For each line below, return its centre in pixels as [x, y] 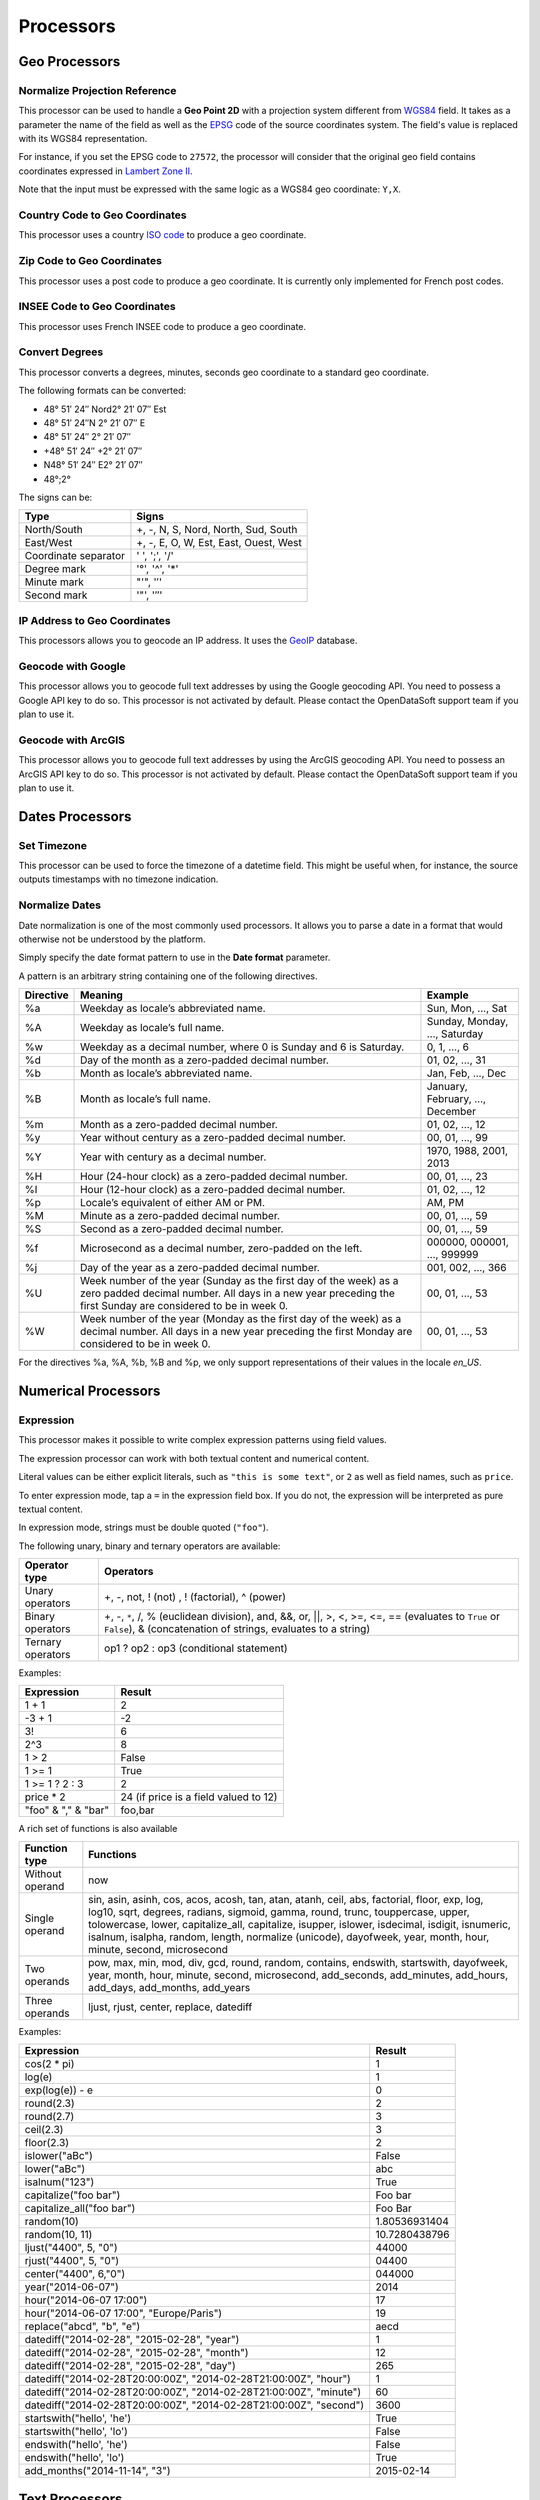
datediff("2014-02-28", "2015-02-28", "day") [130, 2366]
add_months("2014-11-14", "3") [97, 2471]
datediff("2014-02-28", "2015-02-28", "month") [136, 2353]
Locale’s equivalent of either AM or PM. [172, 1203]
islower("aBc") [59, 2156]
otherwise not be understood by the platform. [112, 939]
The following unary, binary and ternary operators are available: [149, 1546]
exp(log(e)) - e [59, 2090]
